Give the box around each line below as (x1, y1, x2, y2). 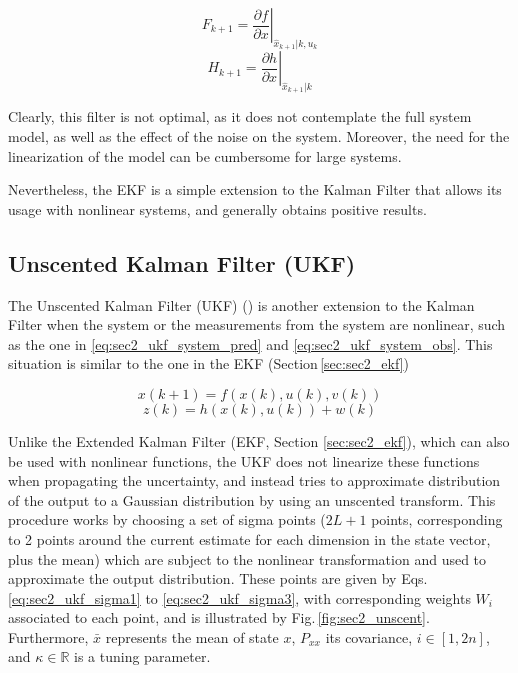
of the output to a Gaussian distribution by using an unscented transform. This (8, 489, 496, 510)
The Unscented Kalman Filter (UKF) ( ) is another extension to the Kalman (8, 294, 475, 315)
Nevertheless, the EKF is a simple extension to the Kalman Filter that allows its (8, 179, 502, 200)
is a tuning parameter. (74, 646, 211, 667)
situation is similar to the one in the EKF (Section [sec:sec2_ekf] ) (8, 353, 409, 374)
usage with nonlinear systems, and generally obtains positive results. (8, 198, 427, 219)
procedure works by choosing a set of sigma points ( (8, 509, 326, 530)
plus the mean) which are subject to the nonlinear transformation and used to (8, 548, 487, 569)
